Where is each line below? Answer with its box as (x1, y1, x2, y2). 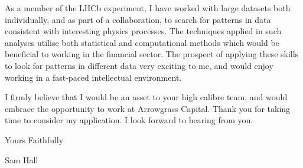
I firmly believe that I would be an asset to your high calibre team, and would (5, 91, 288, 103)
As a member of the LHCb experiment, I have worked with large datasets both (5, 2, 291, 14)
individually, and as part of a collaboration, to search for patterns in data (5, 13, 271, 25)
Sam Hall (5, 153, 38, 166)
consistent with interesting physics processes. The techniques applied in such (5, 25, 282, 37)
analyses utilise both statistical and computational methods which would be (5, 36, 279, 48)
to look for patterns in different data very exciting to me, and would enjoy (5, 59, 273, 71)
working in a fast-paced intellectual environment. (5, 71, 182, 83)
